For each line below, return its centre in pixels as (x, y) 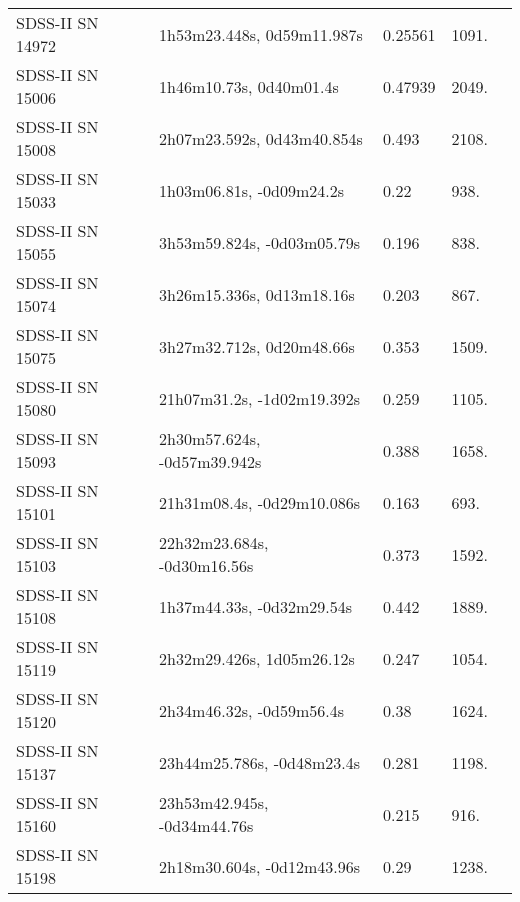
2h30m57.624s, (209, 438)
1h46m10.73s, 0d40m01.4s (248, 86)
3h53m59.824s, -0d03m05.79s (259, 242)
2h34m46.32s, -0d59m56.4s (251, 710)
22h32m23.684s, (213, 542)
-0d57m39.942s (210, 461)
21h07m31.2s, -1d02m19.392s (259, 398)
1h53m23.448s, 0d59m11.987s (260, 34)
